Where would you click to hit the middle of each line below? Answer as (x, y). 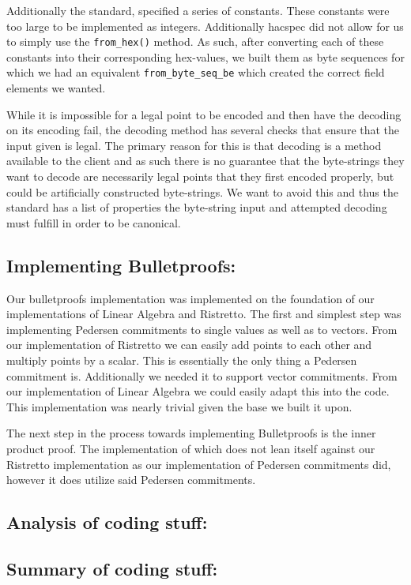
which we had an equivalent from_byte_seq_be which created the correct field (196, 72)
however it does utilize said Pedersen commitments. (131, 480)
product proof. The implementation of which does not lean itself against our (191, 448)
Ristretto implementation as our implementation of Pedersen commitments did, (199, 464)
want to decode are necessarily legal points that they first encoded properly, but (200, 176)
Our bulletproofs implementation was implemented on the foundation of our (190, 298)
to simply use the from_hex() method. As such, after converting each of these (195, 41)
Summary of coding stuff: (112, 568)
